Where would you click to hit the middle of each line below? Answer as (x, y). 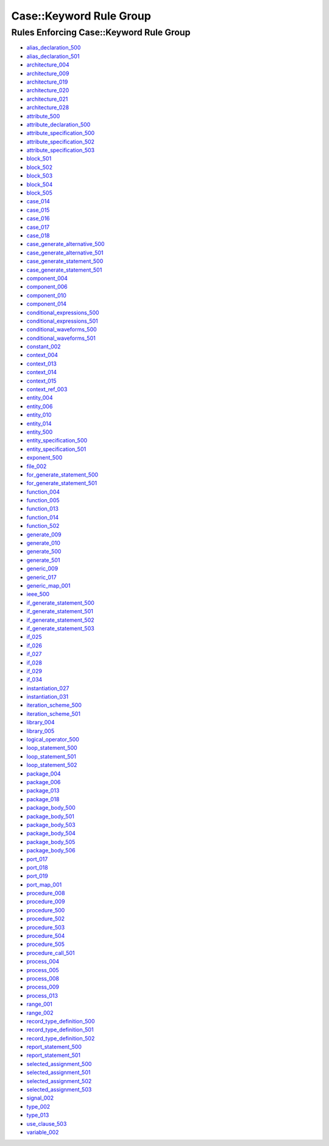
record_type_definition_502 (61, 1038)
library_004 (41, 723)
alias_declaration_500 (54, 48)
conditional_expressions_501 (62, 321)
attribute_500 (43, 116)
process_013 (42, 995)
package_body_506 (51, 851)
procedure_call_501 (51, 953)
